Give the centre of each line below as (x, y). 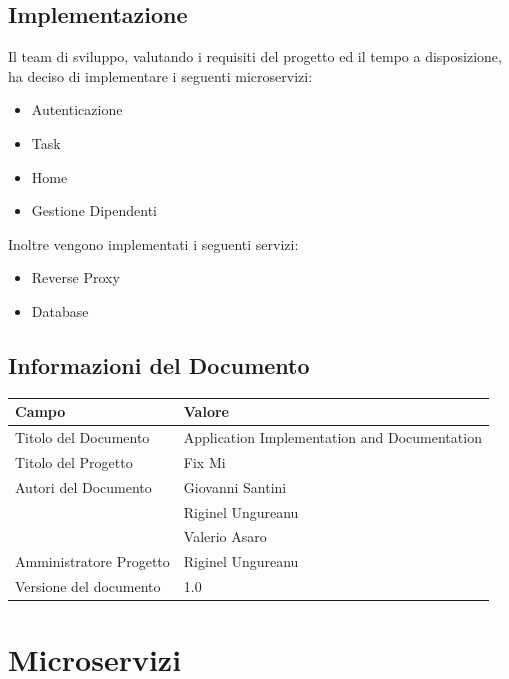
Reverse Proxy (75, 277)
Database (60, 310)
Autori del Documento (83, 486)
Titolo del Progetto (74, 461)
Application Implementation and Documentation (332, 437)
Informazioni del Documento (159, 364)
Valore (206, 411)
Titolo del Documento (82, 437)
